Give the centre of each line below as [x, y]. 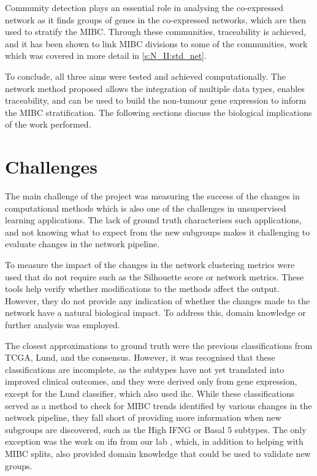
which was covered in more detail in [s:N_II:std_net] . [106, 56]
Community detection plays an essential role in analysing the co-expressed [144, 7]
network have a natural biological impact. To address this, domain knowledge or [155, 313]
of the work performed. [48, 124]
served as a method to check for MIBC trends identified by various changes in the [158, 405]
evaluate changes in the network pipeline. [82, 244]
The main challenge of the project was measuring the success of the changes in [152, 196]
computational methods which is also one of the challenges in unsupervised [146, 208]
